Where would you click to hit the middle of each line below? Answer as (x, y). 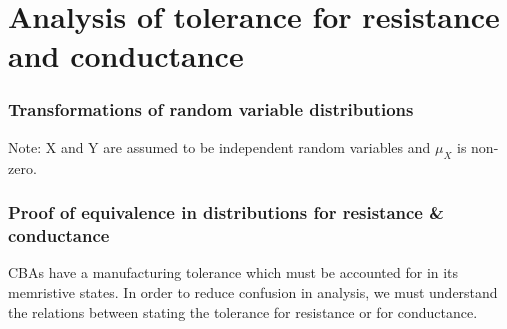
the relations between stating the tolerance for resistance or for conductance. (243, 311)
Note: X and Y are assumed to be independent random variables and (219, 146)
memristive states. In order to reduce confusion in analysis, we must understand (253, 291)
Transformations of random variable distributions (211, 109)
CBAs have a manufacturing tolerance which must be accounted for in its (233, 272)
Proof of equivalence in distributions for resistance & (226, 212)
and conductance (126, 55)
